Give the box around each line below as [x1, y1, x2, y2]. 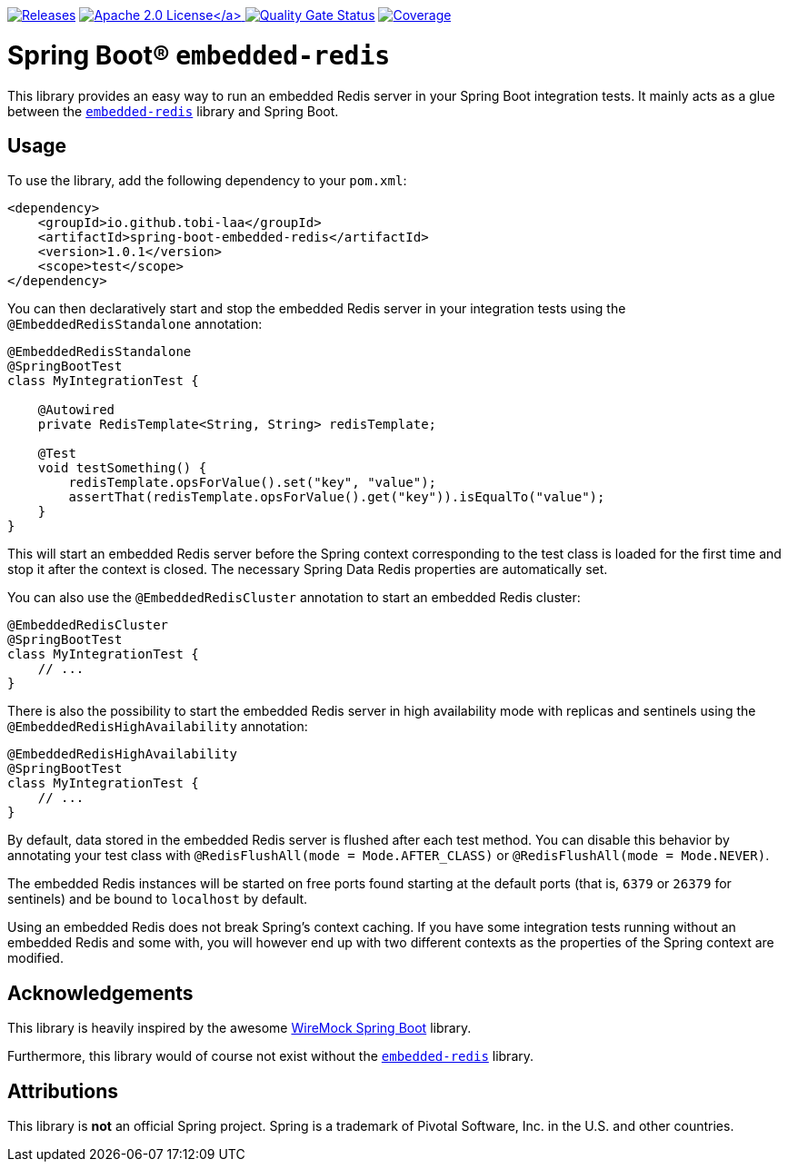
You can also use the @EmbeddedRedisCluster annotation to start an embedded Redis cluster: [7, 589, 581, 606]
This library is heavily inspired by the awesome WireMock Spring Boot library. [7, 1020, 472, 1036]
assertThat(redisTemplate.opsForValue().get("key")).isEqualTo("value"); [68, 490, 605, 505]
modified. [7, 950, 64, 966]
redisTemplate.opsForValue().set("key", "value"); [68, 475, 437, 490]
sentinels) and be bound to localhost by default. [7, 891, 308, 907]
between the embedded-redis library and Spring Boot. [7, 103, 339, 119]
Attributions [7, 1079, 119, 1103]
